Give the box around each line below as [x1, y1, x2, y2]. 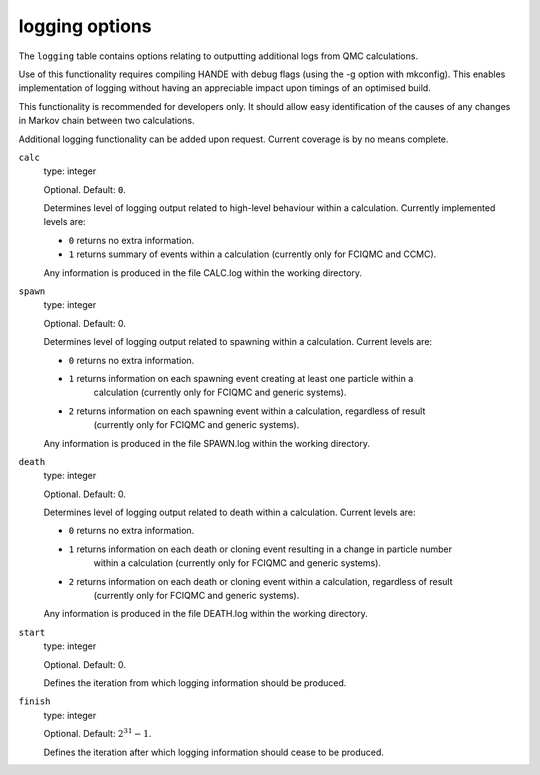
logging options [18, 15, 152, 37]
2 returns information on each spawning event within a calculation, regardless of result [68, 405, 426, 417]
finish [18, 696, 51, 707]
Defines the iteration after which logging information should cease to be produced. [43, 746, 385, 758]
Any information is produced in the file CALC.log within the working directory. [43, 266, 363, 279]
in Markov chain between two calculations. [18, 115, 195, 127]
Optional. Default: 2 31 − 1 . [43, 726, 152, 740]
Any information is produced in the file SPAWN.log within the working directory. [43, 437, 370, 449]
